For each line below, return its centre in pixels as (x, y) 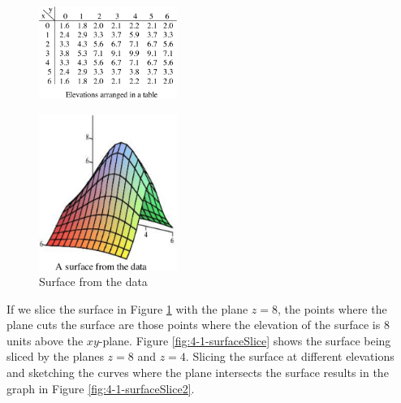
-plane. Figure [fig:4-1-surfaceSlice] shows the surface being (245, 340)
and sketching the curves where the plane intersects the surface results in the (198, 373)
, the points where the (332, 308)
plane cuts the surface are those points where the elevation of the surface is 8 (198, 325)
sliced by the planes (55, 356)
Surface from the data (93, 282)
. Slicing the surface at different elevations (290, 356)
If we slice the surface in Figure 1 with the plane (127, 308)
